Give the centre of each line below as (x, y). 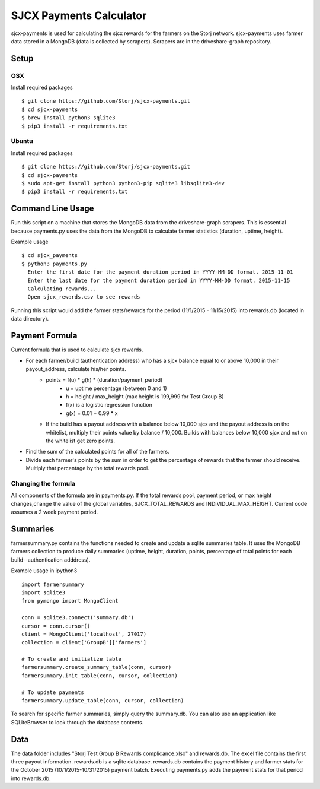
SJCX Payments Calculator (79, 15)
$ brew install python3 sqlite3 (68, 118)
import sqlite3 (44, 592)
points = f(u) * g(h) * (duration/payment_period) (104, 380)
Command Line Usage (52, 209)
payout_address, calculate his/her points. (76, 369)
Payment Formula (44, 335)
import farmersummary (53, 584)
